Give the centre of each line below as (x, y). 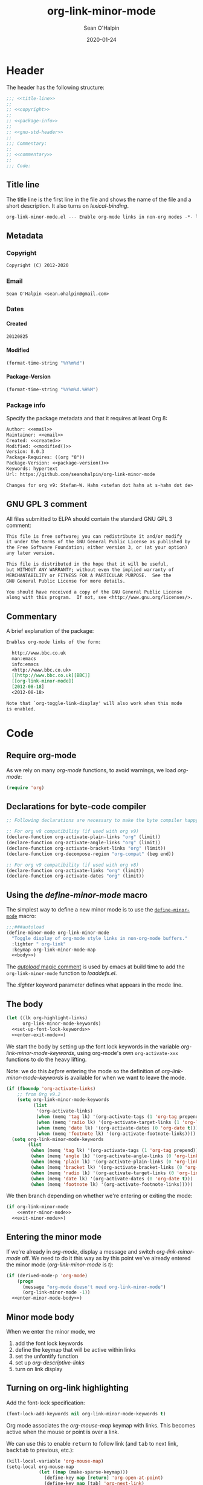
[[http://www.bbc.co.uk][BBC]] (51, 676)
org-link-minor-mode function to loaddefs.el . (62, 973)
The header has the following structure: (55, 87)
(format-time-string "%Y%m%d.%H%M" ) (52, 389)
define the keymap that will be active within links (75, 1350)
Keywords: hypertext (32, 469)
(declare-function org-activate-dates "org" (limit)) (76, 876)
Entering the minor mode (54, 1237)
